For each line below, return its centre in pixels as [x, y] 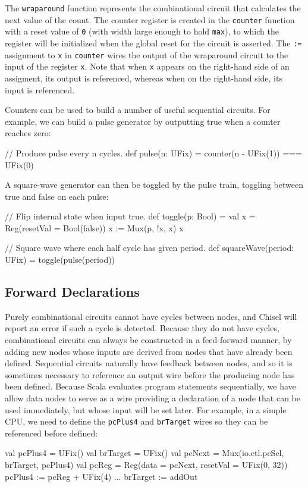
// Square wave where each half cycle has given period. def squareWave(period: [150, 248]
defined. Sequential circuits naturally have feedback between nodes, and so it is [149, 363]
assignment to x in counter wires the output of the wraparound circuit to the [147, 54]
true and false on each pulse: [57, 196]
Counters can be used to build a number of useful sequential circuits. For [138, 110]
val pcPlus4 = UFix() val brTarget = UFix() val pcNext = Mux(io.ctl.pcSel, [144, 453]
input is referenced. [40, 89]
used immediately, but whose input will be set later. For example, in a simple [146, 409]
